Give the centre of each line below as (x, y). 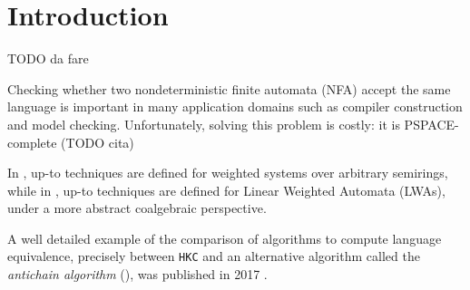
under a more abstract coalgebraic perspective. (137, 208)
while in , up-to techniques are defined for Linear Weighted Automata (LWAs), (226, 190)
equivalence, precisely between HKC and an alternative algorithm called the (214, 256)
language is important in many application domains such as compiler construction (235, 106)
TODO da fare (48, 58)
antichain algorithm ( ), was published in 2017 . (137, 274)
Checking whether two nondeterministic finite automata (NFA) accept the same (229, 88)
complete (32, 142)
